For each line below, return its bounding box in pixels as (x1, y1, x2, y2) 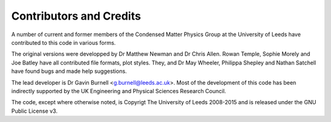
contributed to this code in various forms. (11, 39, 116, 46)
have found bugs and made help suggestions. (11, 67, 127, 75)
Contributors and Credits (11, 9, 141, 23)
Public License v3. (11, 107, 58, 115)
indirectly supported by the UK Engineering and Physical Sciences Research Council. (11, 87, 226, 94)
